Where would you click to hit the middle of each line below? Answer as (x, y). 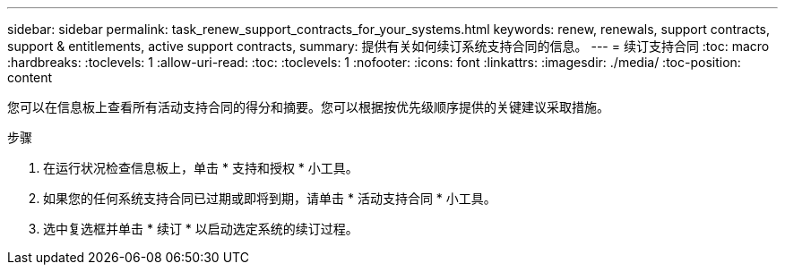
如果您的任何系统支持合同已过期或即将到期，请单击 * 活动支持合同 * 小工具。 (270, 198)
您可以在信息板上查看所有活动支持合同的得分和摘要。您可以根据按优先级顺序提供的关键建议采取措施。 (308, 107)
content (30, 77)
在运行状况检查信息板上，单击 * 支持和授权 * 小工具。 (201, 168)
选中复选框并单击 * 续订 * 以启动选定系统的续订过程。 (201, 229)
